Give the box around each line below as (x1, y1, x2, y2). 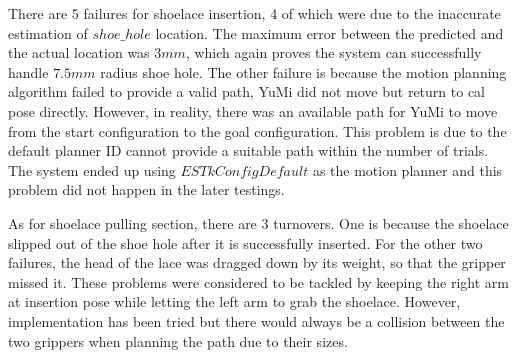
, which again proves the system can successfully (185, 42, 482, 63)
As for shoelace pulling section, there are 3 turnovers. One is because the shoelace (8, 212, 509, 233)
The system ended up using (8, 159, 176, 180)
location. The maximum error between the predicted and (155, 22, 504, 43)
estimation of (8, 22, 88, 43)
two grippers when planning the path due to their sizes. (8, 330, 348, 351)
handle (8, 61, 49, 82)
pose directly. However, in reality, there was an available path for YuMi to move (8, 100, 498, 121)
